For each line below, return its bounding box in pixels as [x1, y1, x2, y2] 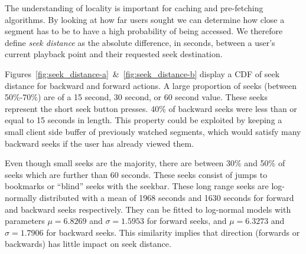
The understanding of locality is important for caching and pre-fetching [5, 2, 263, 14]
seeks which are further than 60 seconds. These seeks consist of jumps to [5, 168, 268, 180]
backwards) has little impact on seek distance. [5, 237, 171, 250]
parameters [5, 215, 45, 227]
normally [5, 191, 37, 203]
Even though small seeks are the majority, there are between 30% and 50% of [5, 157, 285, 169]
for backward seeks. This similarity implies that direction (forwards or [46, 226, 300, 238]
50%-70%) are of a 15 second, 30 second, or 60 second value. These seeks [5, 91, 268, 103]
